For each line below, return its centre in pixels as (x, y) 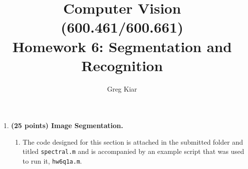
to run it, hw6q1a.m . (52, 161)
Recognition (122, 65)
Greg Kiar (122, 88)
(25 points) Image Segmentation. (67, 125)
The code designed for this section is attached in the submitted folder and (133, 141)
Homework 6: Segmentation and (122, 46)
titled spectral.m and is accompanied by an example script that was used (133, 151)
